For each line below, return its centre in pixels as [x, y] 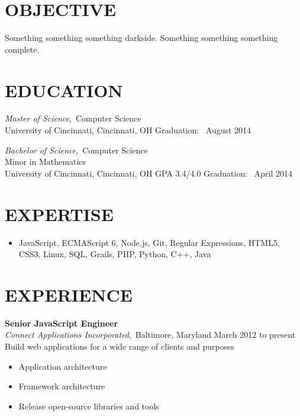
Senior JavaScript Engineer [62, 323]
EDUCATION [64, 90]
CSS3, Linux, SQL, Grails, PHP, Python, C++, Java [115, 254]
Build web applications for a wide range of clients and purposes [120, 346]
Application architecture [63, 366]
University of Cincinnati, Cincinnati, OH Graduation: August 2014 [128, 130]
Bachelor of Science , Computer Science [76, 150]
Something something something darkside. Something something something [141, 38]
